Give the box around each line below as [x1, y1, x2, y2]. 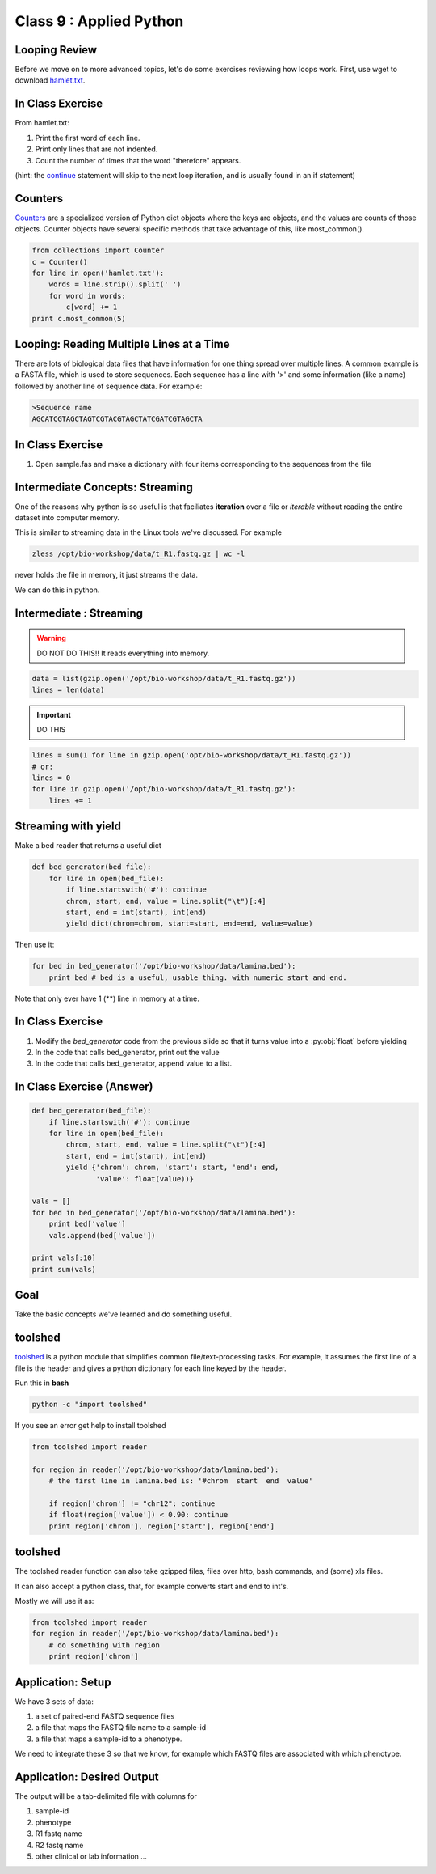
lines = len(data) [31, 685, 105, 694]
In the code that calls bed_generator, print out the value [35, 1047, 220, 1057]
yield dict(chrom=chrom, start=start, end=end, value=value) [65, 919, 313, 928]
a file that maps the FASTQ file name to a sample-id [35, 1723, 207, 1732]
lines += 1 [48, 795, 92, 805]
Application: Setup [15, 1675, 111, 1689]
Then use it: [15, 939, 55, 950]
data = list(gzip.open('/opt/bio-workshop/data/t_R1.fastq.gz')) [31, 674, 296, 683]
